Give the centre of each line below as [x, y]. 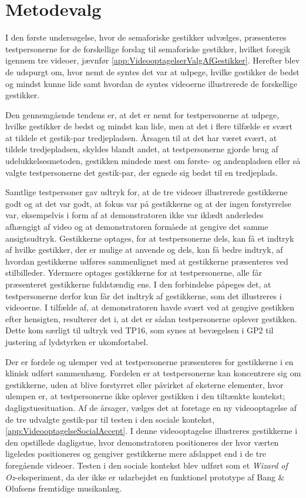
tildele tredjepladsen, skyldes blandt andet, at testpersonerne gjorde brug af [142, 149]
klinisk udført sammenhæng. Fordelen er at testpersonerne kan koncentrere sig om [153, 373]
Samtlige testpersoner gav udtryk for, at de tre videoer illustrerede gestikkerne [147, 192]
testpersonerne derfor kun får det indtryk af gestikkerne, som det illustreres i [144, 295]
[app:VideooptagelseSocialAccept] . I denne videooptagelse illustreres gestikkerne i [152, 431]
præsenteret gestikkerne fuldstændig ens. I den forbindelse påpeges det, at [138, 284]
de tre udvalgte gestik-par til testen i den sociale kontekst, [110, 419]
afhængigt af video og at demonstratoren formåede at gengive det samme [137, 227]
